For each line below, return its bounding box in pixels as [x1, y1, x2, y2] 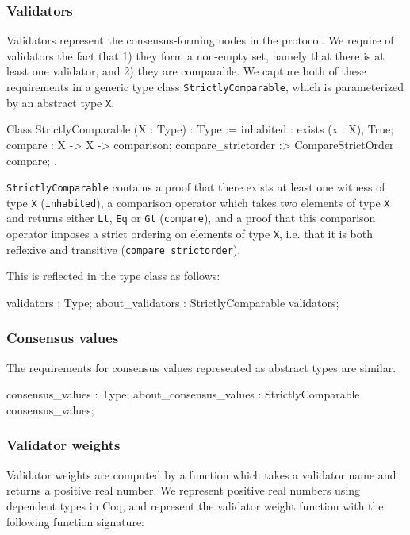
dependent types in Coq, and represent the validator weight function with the [6, 497, 384, 514]
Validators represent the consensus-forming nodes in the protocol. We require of [6, 32, 394, 48]
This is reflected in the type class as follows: [6, 267, 220, 284]
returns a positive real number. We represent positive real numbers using [6, 482, 361, 498]
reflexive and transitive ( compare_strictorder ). [6, 241, 241, 257]
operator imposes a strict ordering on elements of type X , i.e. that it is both [6, 225, 373, 242]
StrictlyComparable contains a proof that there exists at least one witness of [6, 179, 385, 195]
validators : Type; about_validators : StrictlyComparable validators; [6, 294, 339, 310]
